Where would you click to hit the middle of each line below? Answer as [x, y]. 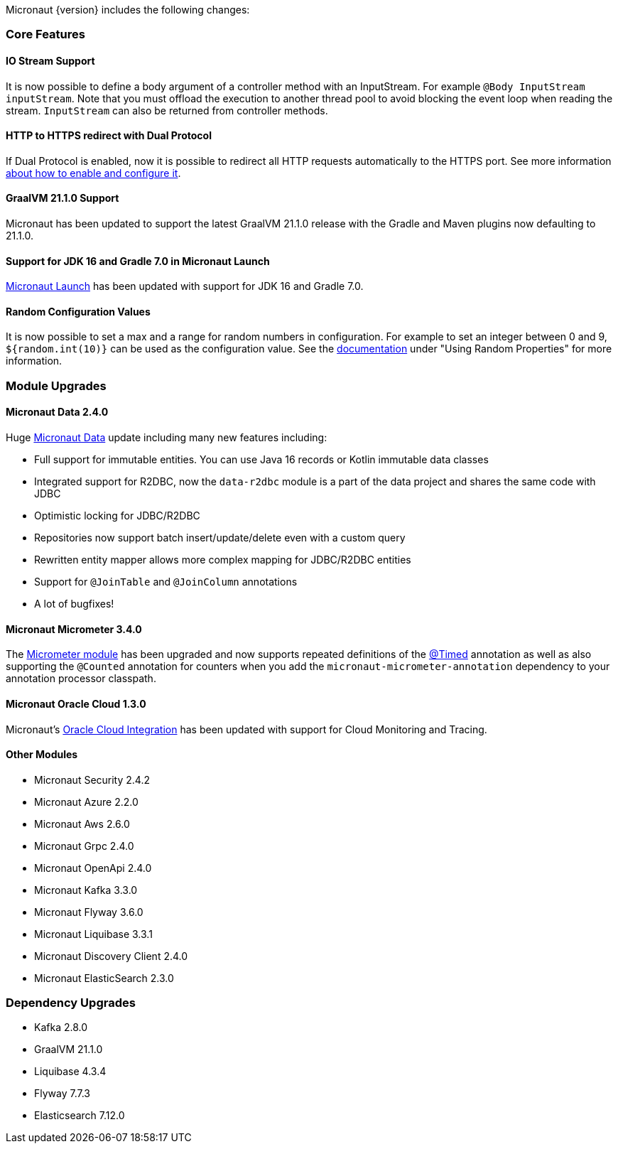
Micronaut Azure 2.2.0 [86, 802]
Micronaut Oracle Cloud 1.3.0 [76, 703]
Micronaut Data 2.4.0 [57, 412]
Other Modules [42, 755]
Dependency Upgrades [71, 1003]
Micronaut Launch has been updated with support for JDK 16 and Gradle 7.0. [185, 286]
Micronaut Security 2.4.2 [92, 780]
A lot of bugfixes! [74, 604]
